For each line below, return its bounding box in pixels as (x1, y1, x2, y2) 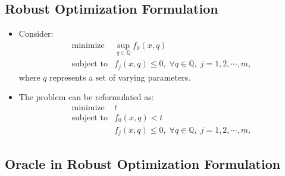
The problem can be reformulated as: (18, 91, 154, 103)
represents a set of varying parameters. (49, 71, 191, 83)
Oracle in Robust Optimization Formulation (5, 154, 281, 172)
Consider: (18, 27, 54, 40)
